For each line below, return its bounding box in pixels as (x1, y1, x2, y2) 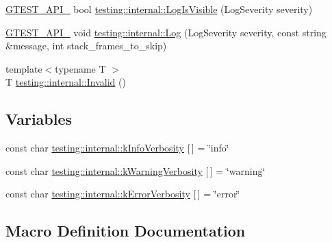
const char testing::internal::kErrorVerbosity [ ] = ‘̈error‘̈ (5, 186, 240, 201)
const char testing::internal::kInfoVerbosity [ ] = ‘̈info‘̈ (5, 141, 229, 155)
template (5, 61, 42, 75)
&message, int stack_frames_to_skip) (5, 38, 167, 53)
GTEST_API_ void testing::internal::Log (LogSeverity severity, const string (5, 25, 327, 39)
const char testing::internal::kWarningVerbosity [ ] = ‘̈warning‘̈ (5, 163, 266, 178)
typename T (55, 61, 106, 75)
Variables (5, 108, 73, 130)
